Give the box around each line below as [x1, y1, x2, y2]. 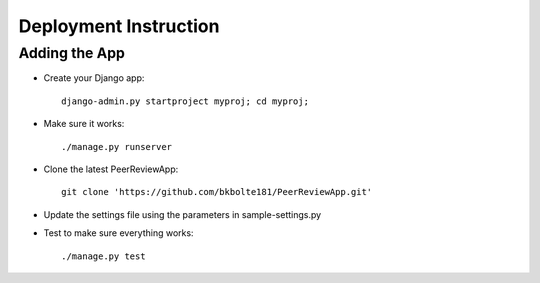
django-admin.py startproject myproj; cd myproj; [61, 95, 310, 107]
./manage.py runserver [61, 141, 173, 152]
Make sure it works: [43, 118, 125, 130]
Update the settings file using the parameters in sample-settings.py [43, 208, 322, 220]
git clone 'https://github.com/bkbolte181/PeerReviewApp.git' [61, 186, 373, 198]
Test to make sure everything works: [43, 227, 194, 239]
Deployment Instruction [18, 15, 220, 37]
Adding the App [18, 44, 125, 62]
